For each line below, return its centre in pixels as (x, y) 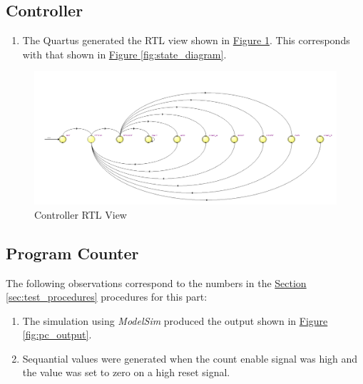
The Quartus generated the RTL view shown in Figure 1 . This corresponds (186, 40)
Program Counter (72, 253)
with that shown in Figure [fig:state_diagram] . (124, 54)
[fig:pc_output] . (57, 334)
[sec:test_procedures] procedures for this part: (107, 297)
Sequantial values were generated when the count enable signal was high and (190, 358)
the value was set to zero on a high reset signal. (126, 372)
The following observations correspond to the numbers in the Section (156, 282)
